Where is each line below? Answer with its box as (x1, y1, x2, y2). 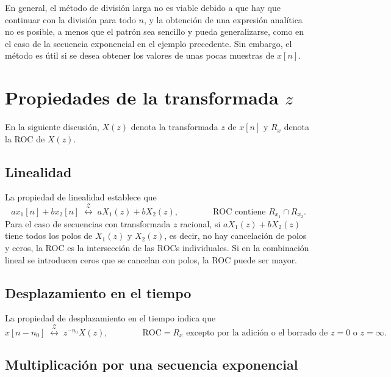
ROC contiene (213, 207, 266, 216)
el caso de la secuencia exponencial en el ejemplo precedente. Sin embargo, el (5, 37, 292, 49)
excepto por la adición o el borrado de (186, 328, 328, 337)
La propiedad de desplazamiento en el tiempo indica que (5, 312, 216, 324)
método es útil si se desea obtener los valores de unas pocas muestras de (5, 49, 274, 62)
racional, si (180, 217, 221, 230)
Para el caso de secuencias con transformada (5, 217, 171, 230)
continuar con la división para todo (5, 13, 136, 26)
